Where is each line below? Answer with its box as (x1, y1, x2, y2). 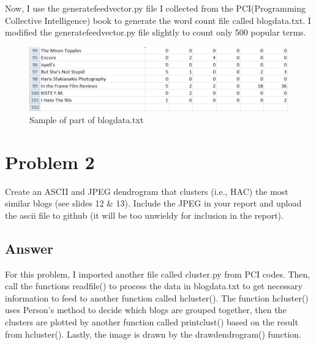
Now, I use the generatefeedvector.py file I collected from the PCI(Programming (5, 2, 306, 14)
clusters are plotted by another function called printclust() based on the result (5, 316, 298, 328)
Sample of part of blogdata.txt (29, 113, 144, 126)
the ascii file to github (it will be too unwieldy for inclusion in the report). (5, 208, 284, 221)
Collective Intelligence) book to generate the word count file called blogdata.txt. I (5, 13, 311, 26)
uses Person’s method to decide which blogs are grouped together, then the (5, 303, 287, 316)
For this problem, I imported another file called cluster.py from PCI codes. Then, (5, 267, 310, 280)
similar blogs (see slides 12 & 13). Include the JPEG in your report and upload (5, 197, 302, 210)
